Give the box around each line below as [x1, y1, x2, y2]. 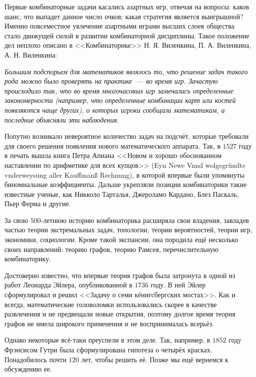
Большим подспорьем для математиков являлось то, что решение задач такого [4, 66, 248, 76]
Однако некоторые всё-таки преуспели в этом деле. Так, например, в [4, 335, 210, 345]
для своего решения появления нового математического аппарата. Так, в [4, 140, 221, 151]
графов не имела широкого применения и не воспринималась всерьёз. [4, 318, 214, 328]
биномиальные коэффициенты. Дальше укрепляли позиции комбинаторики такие [4, 179, 247, 189]
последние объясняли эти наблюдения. [4, 114, 119, 125]
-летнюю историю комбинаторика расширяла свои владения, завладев [40, 215, 249, 225]
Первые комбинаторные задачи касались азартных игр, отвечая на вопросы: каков [4, 1, 249, 11]
